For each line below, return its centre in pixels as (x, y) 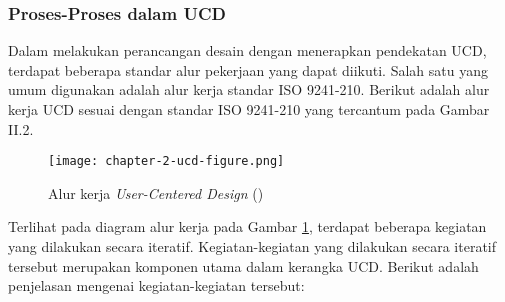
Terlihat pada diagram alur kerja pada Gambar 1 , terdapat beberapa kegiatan (247, 226)
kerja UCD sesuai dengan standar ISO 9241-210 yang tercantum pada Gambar (249, 109)
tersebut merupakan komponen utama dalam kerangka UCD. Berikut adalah (243, 265)
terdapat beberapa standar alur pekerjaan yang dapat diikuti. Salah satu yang (248, 69)
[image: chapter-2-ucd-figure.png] (166, 161)
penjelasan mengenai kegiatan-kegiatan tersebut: (156, 285)
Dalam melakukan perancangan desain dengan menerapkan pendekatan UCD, (247, 50)
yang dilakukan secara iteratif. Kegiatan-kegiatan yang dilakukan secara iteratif (252, 246)
